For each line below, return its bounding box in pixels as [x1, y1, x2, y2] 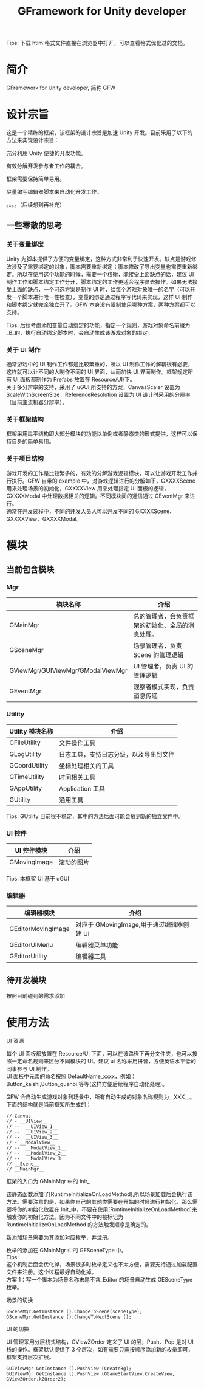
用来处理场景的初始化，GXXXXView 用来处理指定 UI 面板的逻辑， [6, 484, 169, 492]
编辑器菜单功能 [75, 941, 118, 949]
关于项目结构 [6, 455, 44, 463]
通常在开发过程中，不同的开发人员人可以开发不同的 [6, 507, 134, 515]
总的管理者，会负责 [133, 612, 188, 620]
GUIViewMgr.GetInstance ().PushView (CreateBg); [6, 1366, 132, 1372]
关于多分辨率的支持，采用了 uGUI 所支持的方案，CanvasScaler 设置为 [6, 383, 180, 391]
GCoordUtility [9, 761, 49, 769]
